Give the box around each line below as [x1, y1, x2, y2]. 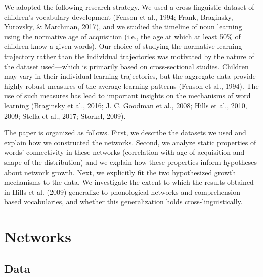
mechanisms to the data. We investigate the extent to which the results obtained [4, 177, 254, 187]
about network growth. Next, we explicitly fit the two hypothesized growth [4, 167, 236, 177]
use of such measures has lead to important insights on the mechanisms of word [4, 90, 251, 101]
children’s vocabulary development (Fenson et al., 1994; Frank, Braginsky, [4, 11, 233, 22]
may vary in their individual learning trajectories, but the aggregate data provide [4, 71, 256, 81]
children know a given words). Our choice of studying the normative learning [4, 41, 242, 51]
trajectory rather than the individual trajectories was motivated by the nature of [4, 50, 254, 61]
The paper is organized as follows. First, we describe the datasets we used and [4, 127, 246, 138]
